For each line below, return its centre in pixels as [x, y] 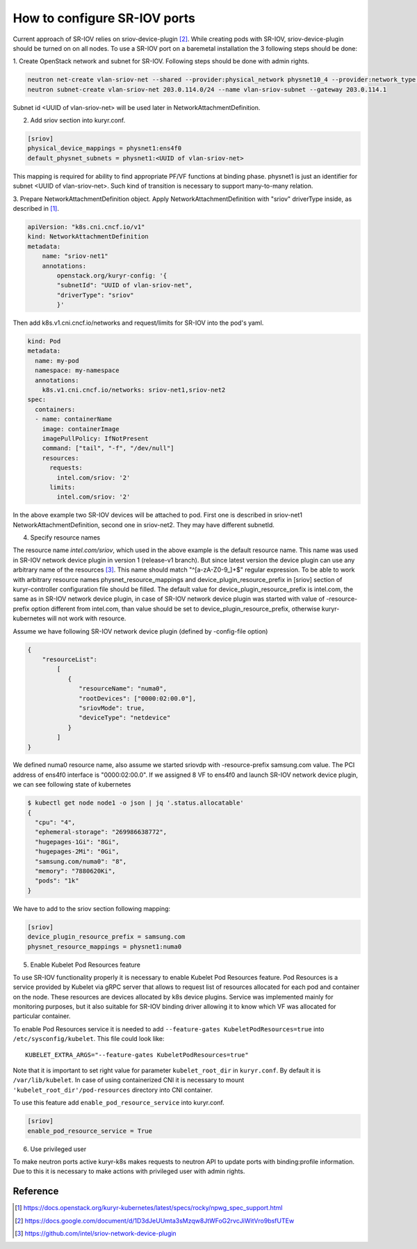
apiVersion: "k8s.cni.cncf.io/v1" [86, 227]
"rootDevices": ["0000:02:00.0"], [138, 698]
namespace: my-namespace [77, 371]
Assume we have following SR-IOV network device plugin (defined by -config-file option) [140, 631]
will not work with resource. [87, 618]
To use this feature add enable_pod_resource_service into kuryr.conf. [119, 1103]
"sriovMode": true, [112, 708]
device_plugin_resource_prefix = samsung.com [106, 937]
